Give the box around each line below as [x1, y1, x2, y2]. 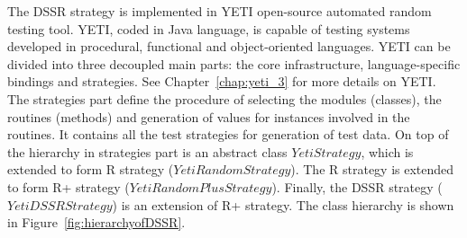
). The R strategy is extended [290, 160, 454, 179]
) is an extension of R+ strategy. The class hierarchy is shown [112, 195, 454, 214]
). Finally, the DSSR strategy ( [271, 177, 443, 196]
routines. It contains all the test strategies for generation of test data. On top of [7, 125, 449, 144]
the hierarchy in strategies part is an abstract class [7, 142, 288, 161]
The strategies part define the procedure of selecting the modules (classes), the [7, 89, 442, 108]
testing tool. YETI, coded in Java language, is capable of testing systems [7, 19, 410, 38]
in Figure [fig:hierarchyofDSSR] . [7, 213, 186, 232]
